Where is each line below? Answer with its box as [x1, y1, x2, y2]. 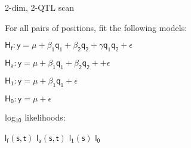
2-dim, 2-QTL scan [5, 1, 75, 13]
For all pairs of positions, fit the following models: [5, 21, 187, 33]
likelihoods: [24, 111, 66, 124]
